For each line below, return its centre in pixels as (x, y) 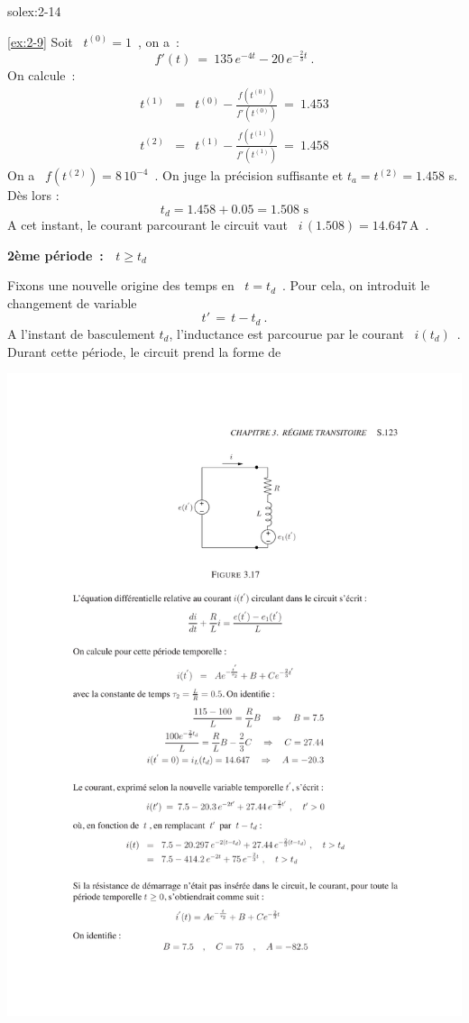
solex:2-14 (34, 11)
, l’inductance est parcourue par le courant (286, 333)
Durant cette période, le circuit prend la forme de (144, 351)
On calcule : (41, 75)
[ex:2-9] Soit (40, 41)
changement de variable (72, 302)
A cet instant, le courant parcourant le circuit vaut (147, 225)
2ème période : (55, 255)
